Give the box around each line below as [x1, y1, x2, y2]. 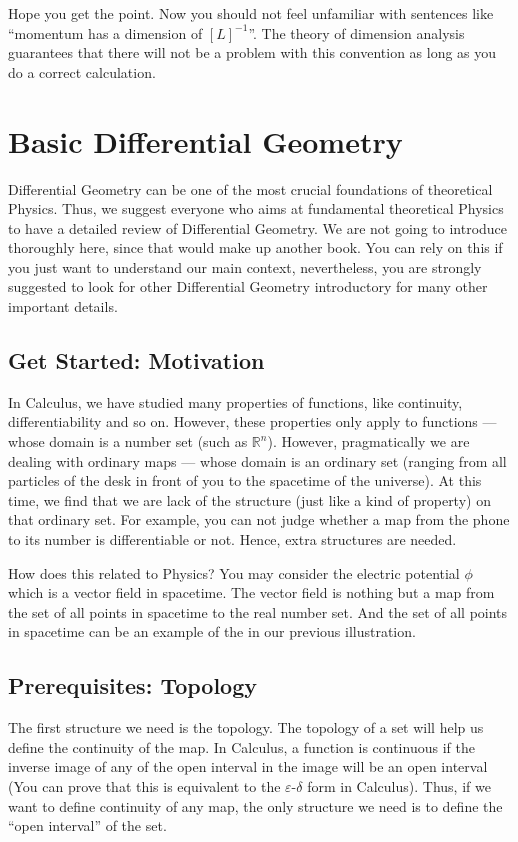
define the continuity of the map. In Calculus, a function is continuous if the [8, 736, 475, 757]
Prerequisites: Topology [8, 670, 257, 701]
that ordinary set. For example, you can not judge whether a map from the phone [8, 509, 510, 530]
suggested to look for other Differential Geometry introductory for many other [8, 276, 488, 297]
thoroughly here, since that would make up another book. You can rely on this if [8, 237, 503, 258]
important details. [8, 296, 118, 317]
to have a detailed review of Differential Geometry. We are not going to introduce [8, 217, 508, 238]
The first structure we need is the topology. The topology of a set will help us [8, 717, 484, 738]
